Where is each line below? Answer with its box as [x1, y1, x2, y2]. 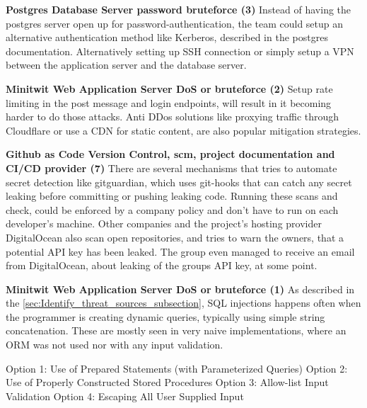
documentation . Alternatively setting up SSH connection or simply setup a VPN [6, 43, 354, 58]
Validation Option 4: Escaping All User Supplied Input [6, 388, 244, 403]
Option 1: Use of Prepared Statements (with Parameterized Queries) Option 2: [6, 361, 348, 375]
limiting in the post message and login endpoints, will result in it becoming [6, 95, 332, 110]
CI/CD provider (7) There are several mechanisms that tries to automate [6, 160, 337, 175]
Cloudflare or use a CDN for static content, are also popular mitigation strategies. [6, 123, 361, 137]
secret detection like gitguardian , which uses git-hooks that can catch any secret [6, 174, 352, 189]
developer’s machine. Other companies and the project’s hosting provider [6, 216, 322, 231]
